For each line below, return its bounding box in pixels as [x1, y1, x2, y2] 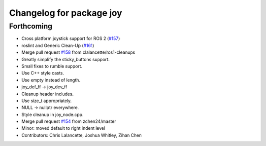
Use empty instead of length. [21, 77, 81, 83]
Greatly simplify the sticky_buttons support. [21, 56, 110, 62]
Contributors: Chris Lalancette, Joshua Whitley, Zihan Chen [21, 132, 142, 138]
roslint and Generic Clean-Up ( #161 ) [21, 42, 95, 48]
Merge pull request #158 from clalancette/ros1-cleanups [21, 49, 135, 55]
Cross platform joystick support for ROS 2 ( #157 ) [21, 36, 120, 41]
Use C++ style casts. [21, 70, 64, 76]
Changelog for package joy [9, 7, 123, 18]
